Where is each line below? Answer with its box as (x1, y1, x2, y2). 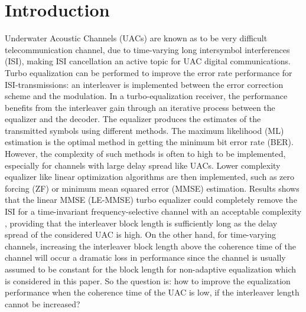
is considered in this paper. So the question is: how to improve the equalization (5, 274, 291, 287)
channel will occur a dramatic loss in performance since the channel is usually (5, 251, 286, 264)
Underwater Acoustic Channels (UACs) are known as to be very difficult (5, 32, 268, 44)
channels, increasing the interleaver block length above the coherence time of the (5, 239, 296, 252)
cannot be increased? (5, 297, 80, 310)
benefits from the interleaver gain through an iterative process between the (5, 101, 275, 113)
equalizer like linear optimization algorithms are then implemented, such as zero (5, 170, 295, 183)
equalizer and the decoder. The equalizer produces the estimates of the (5, 113, 261, 125)
